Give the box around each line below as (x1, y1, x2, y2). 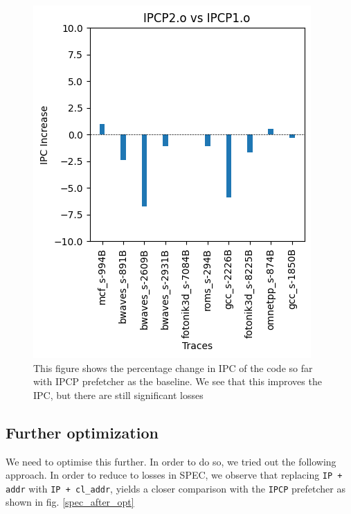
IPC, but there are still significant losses (33, 387, 204, 402)
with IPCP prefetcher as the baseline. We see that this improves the (33, 374, 322, 389)
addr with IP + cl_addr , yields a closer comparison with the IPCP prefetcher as (6, 481, 345, 495)
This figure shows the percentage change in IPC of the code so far (33, 360, 313, 375)
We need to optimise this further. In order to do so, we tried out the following (6, 454, 336, 468)
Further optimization (6, 421, 159, 443)
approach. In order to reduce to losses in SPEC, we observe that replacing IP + (6, 468, 343, 482)
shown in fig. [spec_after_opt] (6, 495, 134, 509)
